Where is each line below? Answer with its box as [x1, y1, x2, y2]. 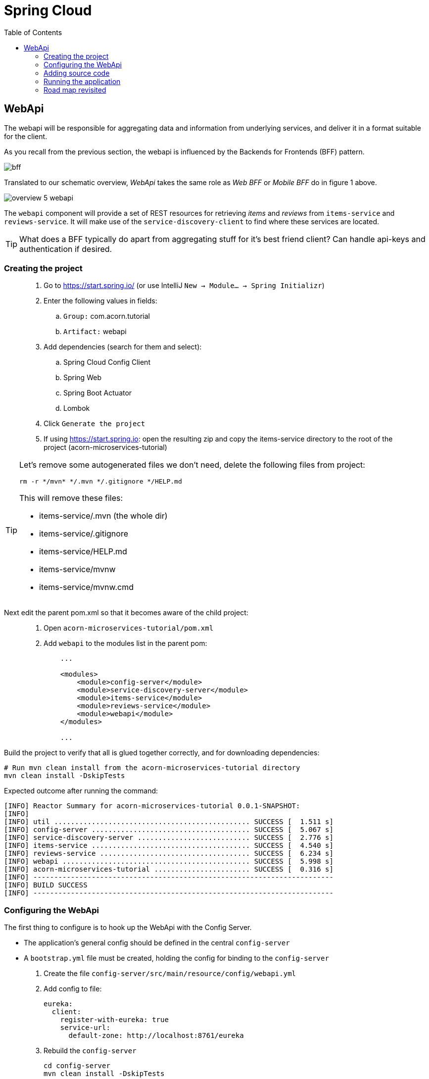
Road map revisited [44, 85, 106, 94]
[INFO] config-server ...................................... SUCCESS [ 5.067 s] [4, 826, 334, 834]
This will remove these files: [19, 493, 123, 503]
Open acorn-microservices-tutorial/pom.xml [44, 624, 214, 633]
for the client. [4, 132, 48, 141]
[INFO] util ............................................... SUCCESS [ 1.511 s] [4, 818, 334, 826]
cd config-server [44, 1062, 110, 1070]
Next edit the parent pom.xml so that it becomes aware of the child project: [4, 608, 248, 617]
